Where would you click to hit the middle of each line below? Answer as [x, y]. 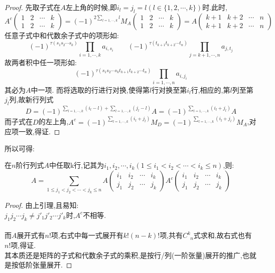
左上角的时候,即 [91, 7]
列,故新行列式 [31, 99]
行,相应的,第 [211, 89]
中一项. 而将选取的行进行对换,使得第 [90, 89]
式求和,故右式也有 [223, 235]
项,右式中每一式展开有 [87, 235]
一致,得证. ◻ [39, 131]
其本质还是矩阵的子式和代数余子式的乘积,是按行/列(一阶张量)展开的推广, [123, 255]
